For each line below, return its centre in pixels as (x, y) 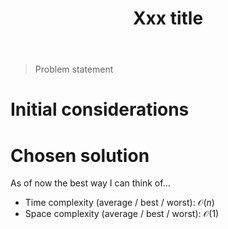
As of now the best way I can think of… (90, 183)
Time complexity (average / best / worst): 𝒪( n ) (119, 203)
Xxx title (168, 18)
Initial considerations (100, 109)
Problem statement (74, 69)
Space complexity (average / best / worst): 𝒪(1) (122, 214)
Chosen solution (80, 155)
